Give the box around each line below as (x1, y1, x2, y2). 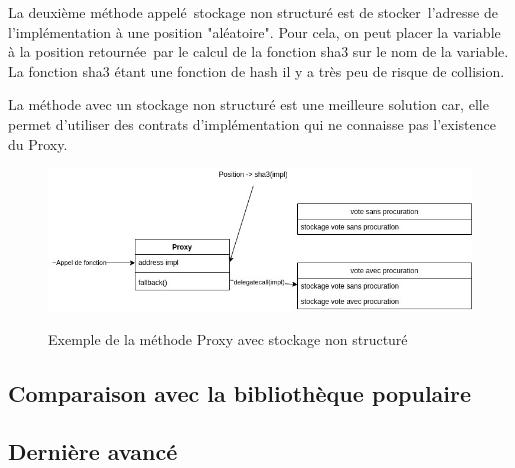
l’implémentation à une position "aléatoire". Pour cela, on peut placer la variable (8, 21, 501, 42)
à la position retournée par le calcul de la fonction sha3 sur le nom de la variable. (8, 41, 509, 62)
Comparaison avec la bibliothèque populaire (8, 377, 472, 408)
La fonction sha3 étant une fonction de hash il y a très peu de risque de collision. (8, 60, 505, 81)
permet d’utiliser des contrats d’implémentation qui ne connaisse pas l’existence (8, 113, 496, 134)
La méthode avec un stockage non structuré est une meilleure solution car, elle (8, 94, 489, 115)
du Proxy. (8, 133, 68, 154)
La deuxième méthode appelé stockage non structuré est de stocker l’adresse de (8, 2, 498, 22)
